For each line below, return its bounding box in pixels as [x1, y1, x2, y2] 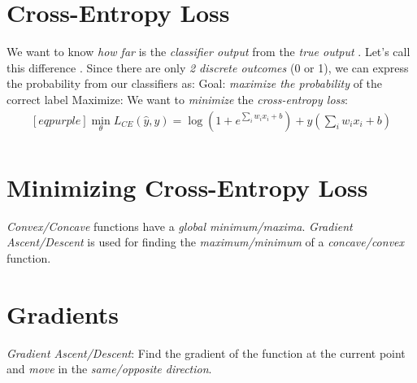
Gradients [7, 297, 119, 330]
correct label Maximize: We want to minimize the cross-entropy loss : [7, 90, 348, 107]
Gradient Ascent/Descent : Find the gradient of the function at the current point [7, 344, 406, 361]
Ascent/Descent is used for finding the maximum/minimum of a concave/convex [7, 233, 405, 250]
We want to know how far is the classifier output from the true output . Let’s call [7, 43, 410, 60]
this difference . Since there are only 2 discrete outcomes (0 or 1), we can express [7, 59, 409, 76]
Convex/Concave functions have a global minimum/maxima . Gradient [7, 217, 353, 234]
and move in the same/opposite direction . [7, 360, 212, 377]
